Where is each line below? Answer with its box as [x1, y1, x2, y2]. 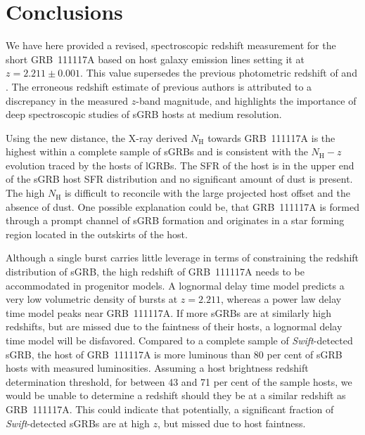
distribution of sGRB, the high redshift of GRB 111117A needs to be [6, 264, 305, 279]
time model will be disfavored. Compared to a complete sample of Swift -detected [6, 333, 353, 347]
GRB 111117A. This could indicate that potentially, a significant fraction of [6, 401, 334, 416]
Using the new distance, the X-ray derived [6, 130, 188, 145]
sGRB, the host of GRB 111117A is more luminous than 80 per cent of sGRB [6, 346, 342, 361]
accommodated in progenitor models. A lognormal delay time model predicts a [6, 278, 345, 292]
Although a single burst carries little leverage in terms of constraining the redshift [6, 250, 359, 265]
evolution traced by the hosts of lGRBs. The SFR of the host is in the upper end [6, 157, 354, 172]
